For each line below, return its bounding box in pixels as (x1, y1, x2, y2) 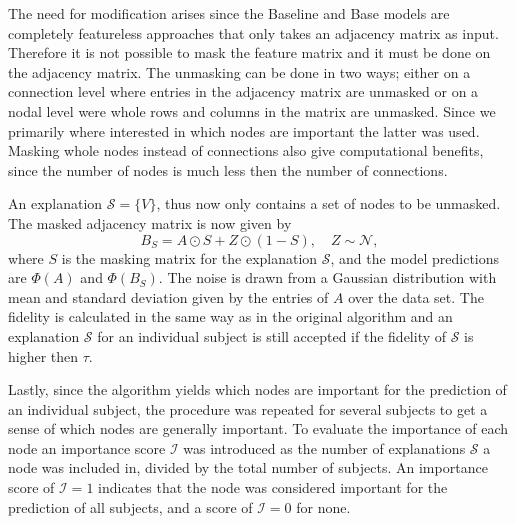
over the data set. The (348, 286, 484, 307)
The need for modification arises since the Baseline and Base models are (8, 3, 450, 23)
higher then (8, 345, 79, 366)
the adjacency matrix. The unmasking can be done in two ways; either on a (8, 61, 471, 82)
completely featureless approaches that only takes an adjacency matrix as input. (8, 22, 499, 43)
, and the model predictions (330, 247, 500, 268)
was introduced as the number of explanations (183, 437, 466, 458)
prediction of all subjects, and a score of (8, 496, 253, 517)
